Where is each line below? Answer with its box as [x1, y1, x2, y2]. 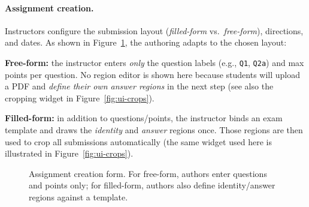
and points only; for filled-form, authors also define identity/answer [29, 179, 275, 191]
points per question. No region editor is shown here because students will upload [5, 68, 301, 80]
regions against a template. [29, 190, 128, 203]
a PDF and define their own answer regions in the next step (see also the [5, 80, 274, 92]
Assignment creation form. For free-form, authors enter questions [29, 167, 267, 179]
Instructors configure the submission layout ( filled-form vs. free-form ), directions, [5, 24, 304, 37]
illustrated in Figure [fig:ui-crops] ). [5, 147, 134, 160]
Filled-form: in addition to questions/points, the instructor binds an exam [5, 112, 283, 124]
